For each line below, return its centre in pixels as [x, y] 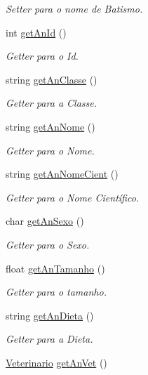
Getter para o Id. [42, 56]
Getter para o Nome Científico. [73, 197]
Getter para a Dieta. [49, 339]
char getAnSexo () [45, 221]
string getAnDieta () [50, 315]
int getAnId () [36, 32]
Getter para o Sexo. [48, 244]
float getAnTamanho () [55, 268]
